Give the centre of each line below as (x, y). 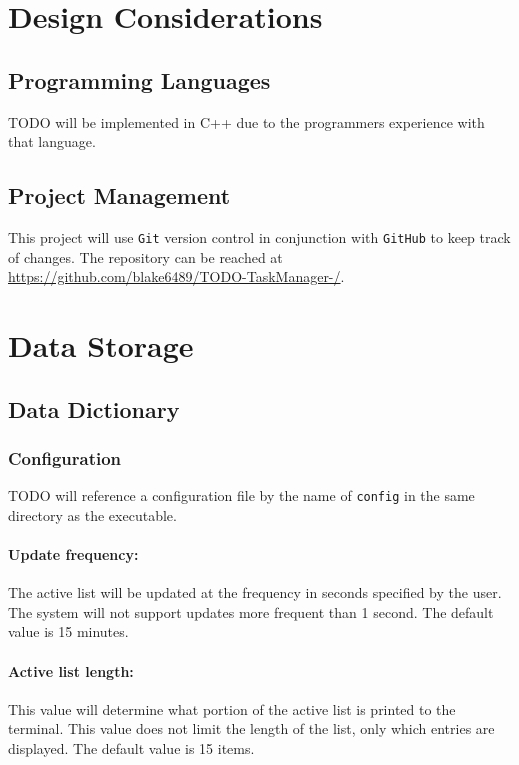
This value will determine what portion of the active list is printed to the (232, 708)
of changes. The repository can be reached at (145, 256)
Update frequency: (73, 554)
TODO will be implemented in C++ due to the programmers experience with (246, 121)
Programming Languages (139, 79)
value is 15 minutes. (68, 631)
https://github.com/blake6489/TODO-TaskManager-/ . (176, 276)
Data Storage (101, 345)
